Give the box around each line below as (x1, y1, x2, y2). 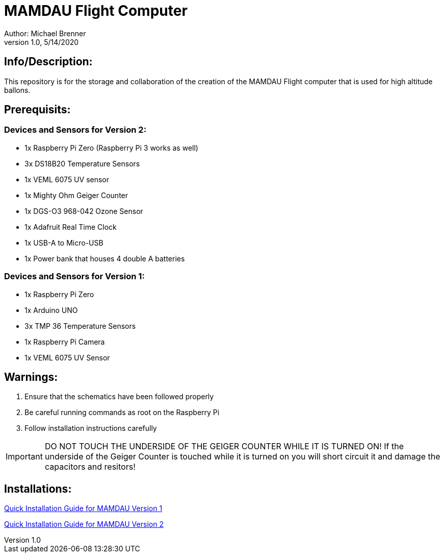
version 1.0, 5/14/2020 (4, 37, 79, 46)
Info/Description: (4, 55, 93, 68)
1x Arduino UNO (24, 305, 78, 314)
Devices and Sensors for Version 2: (4, 125, 147, 135)
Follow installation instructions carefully (24, 424, 157, 433)
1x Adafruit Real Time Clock (24, 222, 117, 231)
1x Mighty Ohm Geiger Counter (24, 190, 128, 200)
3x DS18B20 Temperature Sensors (24, 159, 140, 168)
